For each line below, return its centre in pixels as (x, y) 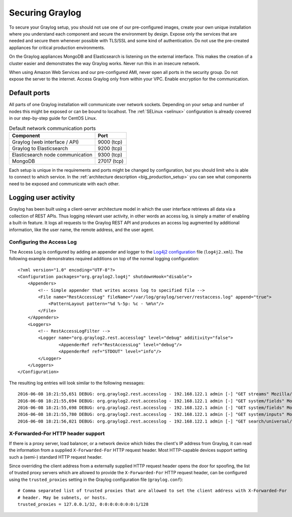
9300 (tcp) (110, 155)
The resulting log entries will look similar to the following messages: (77, 383)
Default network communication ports (52, 128)
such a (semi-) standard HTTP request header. (56, 457)
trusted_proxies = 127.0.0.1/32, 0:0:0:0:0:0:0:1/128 (83, 504)
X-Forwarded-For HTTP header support (57, 434)
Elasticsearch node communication (52, 155)
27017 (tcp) (111, 161)
